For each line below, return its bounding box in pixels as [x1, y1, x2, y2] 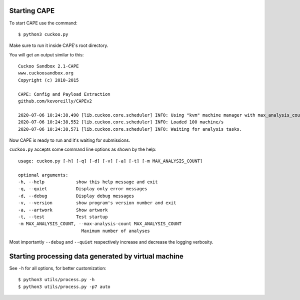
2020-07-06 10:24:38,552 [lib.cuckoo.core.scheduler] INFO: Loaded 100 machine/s [18, 119, 224, 125]
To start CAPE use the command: [9, 20, 77, 26]
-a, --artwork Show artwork [18, 207, 108, 213]
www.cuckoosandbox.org [18, 70, 74, 76]
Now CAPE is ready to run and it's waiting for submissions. [9, 137, 130, 143]
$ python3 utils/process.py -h [18, 277, 95, 283]
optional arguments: [18, 172, 68, 178]
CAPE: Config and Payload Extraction [18, 91, 111, 97]
